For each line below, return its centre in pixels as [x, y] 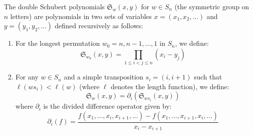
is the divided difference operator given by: [107, 106]
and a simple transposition [103, 77]
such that [208, 77]
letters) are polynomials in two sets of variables [81, 16]
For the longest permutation [58, 43]
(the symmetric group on [212, 6]
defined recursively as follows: [99, 26]
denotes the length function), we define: [170, 86]
